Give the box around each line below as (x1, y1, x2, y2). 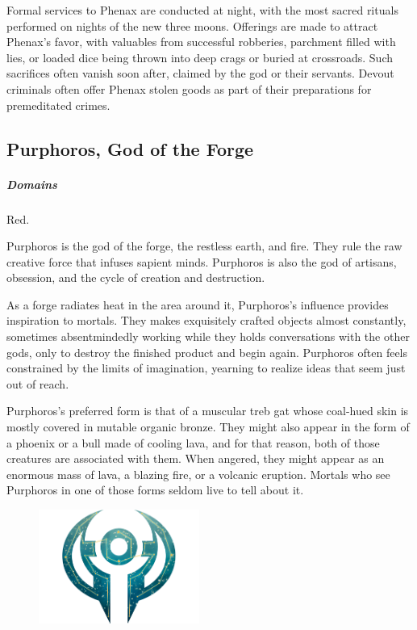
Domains (6, 175, 57, 192)
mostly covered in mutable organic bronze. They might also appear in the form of (6, 418, 410, 435)
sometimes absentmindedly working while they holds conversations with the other (6, 328, 410, 345)
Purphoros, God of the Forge (6, 136, 254, 161)
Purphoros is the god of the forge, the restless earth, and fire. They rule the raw (6, 237, 402, 254)
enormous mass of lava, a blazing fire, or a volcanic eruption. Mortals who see (6, 465, 390, 482)
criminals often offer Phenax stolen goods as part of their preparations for (6, 80, 372, 97)
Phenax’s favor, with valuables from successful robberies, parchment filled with (6, 33, 396, 50)
